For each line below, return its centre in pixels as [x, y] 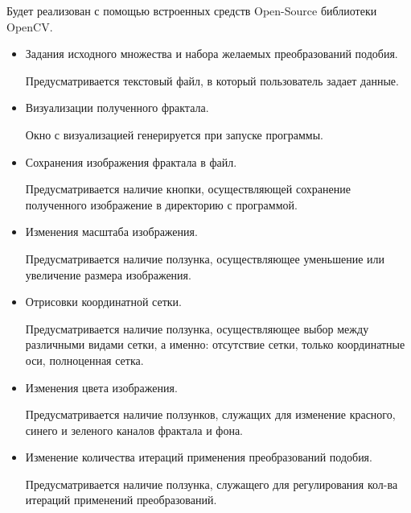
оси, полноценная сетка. [84, 360]
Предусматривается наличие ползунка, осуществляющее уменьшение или [205, 258]
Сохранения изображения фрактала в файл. [131, 161]
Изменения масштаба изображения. [111, 232]
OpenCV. [30, 26]
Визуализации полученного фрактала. [117, 108]
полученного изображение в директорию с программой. [161, 204]
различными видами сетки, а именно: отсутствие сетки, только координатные [215, 344]
